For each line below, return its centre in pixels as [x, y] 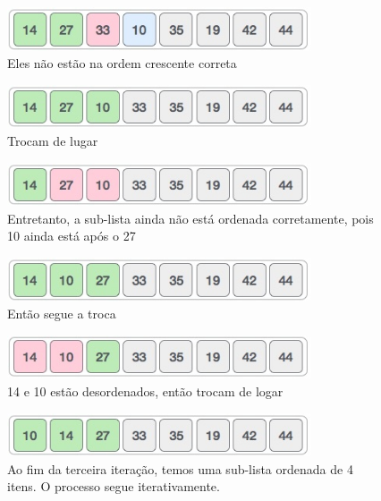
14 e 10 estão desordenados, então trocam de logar [145, 391]
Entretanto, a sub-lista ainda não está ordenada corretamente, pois [190, 218]
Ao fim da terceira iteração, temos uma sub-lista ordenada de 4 [180, 468]
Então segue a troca [62, 314]
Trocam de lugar [53, 140]
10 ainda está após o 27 [72, 236]
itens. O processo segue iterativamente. [114, 486]
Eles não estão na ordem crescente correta [122, 63]
